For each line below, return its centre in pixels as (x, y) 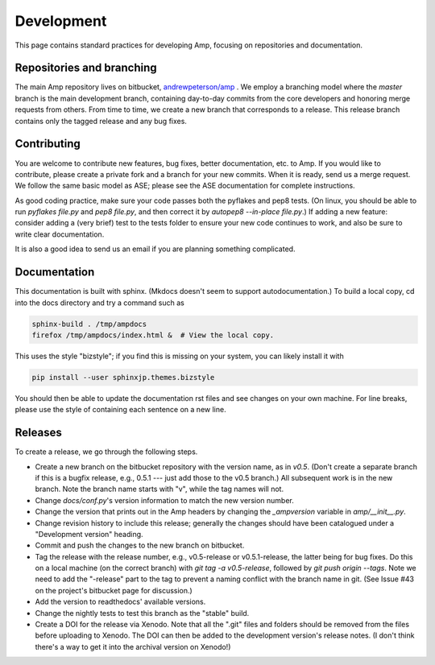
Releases (38, 433)
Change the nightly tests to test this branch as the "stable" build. (142, 613)
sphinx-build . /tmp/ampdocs (89, 324)
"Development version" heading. (89, 534)
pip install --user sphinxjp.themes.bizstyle (123, 377)
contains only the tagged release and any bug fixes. (101, 121)
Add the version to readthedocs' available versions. (120, 602)
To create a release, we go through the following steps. (106, 452)
